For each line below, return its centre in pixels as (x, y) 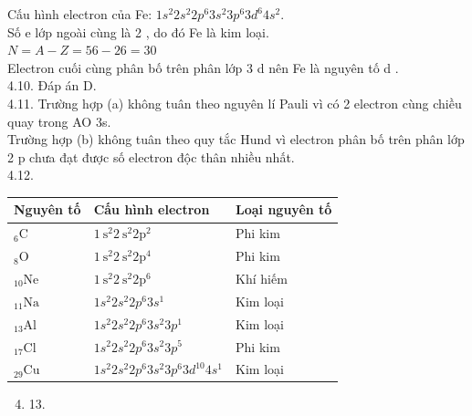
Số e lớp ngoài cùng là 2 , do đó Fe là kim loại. (138, 31)
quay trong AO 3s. (59, 121)
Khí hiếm (262, 278)
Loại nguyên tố (284, 209)
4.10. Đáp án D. (52, 85)
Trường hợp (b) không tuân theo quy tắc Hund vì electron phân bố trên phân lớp (236, 139)
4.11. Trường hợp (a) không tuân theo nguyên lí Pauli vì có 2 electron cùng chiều (235, 103)
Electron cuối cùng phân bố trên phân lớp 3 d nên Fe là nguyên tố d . (203, 67)
